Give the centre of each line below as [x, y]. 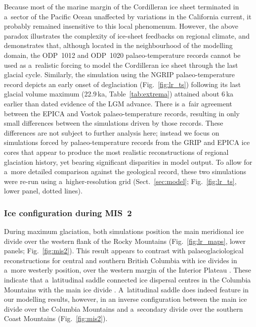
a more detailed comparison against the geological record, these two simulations [125, 171]
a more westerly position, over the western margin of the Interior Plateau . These [128, 270]
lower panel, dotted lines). [43, 191]
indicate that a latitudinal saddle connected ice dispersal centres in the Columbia [128, 280]
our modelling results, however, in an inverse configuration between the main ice [126, 299]
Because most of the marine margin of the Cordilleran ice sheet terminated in [122, 6]
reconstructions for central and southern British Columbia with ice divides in [121, 260]
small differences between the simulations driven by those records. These [114, 123]
